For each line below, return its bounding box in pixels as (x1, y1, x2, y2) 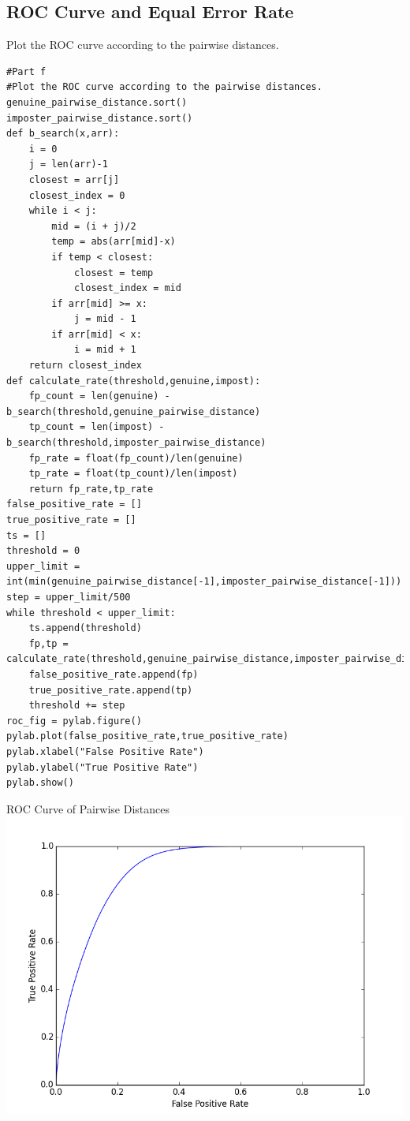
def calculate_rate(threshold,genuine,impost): (6, 375, 261, 387)
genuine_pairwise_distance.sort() (6, 96, 188, 108)
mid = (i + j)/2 (51, 220, 136, 232)
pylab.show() (6, 777, 74, 789)
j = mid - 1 (73, 313, 136, 325)
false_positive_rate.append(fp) (28, 668, 199, 680)
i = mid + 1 (73, 344, 136, 356)
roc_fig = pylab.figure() (6, 715, 142, 727)
